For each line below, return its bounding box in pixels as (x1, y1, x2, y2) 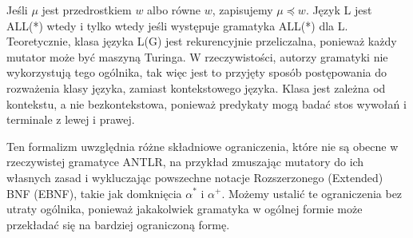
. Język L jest (305, 2, 372, 18)
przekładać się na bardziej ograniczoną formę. (6, 216, 230, 232)
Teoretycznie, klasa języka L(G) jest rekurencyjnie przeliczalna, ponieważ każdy (6, 33, 397, 50)
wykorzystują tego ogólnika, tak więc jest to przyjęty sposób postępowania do (6, 64, 387, 81)
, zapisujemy (212, 2, 273, 18)
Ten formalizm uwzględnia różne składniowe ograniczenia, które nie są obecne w (6, 137, 399, 154)
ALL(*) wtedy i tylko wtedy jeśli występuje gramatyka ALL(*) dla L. (6, 17, 348, 34)
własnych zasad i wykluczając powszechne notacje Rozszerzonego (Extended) (6, 169, 383, 185)
